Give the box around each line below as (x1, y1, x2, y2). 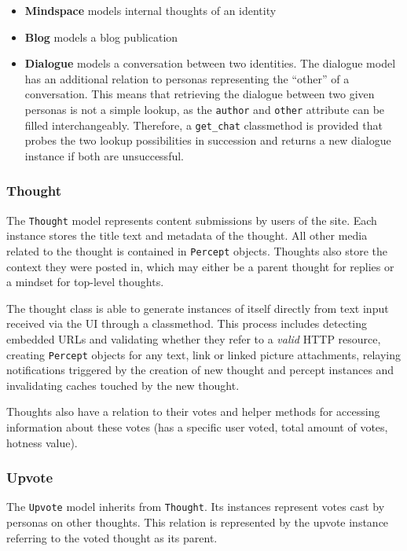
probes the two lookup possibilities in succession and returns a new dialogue (24, 132, 391, 149)
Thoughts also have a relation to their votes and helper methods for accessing (6, 403, 380, 420)
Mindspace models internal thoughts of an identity (24, 2, 277, 18)
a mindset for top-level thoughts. (6, 274, 164, 290)
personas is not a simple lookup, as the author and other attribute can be (24, 101, 385, 117)
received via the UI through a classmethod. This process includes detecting (6, 315, 368, 332)
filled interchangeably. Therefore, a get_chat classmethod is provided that (24, 116, 383, 133)
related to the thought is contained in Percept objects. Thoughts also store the (6, 242, 387, 259)
